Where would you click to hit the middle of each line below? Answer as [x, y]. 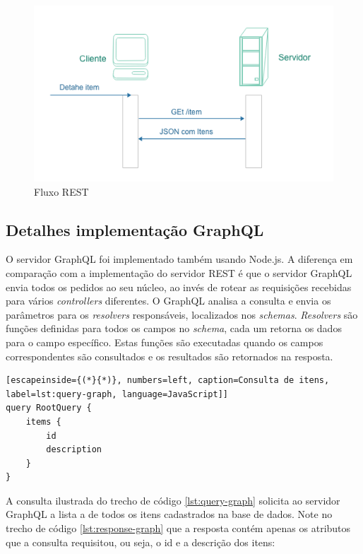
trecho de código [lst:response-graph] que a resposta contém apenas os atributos [178, 528]
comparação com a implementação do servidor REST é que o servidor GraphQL [179, 272]
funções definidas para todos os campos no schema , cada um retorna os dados [174, 328]
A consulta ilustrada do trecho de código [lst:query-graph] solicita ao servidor [173, 500]
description [74, 450]
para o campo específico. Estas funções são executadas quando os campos [165, 342]
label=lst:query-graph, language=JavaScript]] [117, 394]
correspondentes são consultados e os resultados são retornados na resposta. [169, 356]
